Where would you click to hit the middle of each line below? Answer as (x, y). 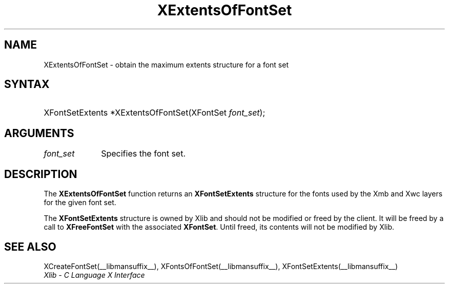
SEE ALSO (30, 247)
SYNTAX (27, 84)
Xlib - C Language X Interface (94, 275)
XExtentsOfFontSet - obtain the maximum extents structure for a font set (166, 64)
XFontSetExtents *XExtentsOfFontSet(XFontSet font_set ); (155, 113)
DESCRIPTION (41, 174)
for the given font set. (80, 203)
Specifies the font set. (144, 154)
